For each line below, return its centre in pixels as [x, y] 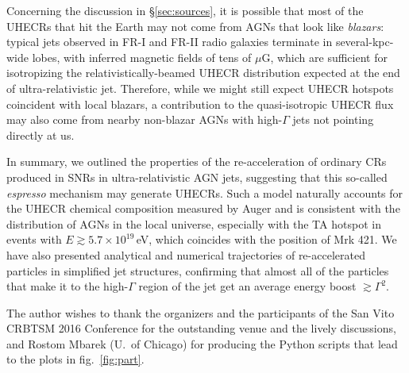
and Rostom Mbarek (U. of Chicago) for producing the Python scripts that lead [202, 343]
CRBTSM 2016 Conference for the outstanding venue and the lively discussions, [201, 328]
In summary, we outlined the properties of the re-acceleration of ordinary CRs [197, 162]
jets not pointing [333, 119]
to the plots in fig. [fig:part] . [75, 359]
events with [34, 239]
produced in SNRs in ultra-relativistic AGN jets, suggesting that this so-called [197, 177]
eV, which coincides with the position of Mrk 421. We [266, 239]
